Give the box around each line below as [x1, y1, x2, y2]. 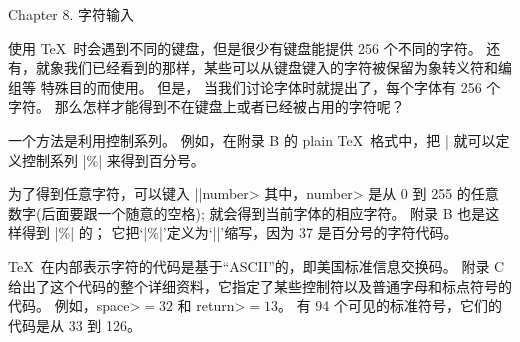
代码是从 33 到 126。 [8, 314, 141, 335]
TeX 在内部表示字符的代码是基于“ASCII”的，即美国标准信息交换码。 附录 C [8, 255, 505, 276]
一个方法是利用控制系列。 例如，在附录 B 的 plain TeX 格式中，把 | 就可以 [8, 129, 496, 150]
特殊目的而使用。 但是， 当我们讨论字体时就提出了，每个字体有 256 [40, 76, 482, 97]
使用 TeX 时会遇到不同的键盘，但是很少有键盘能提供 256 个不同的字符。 [8, 37, 482, 58]
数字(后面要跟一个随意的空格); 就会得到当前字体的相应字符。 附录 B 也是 [8, 202, 486, 223]
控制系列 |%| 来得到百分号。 [21, 149, 205, 170]
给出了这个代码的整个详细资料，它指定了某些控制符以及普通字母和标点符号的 [8, 275, 512, 296]
